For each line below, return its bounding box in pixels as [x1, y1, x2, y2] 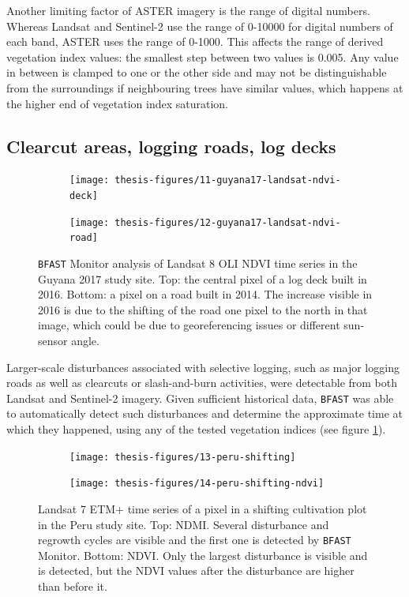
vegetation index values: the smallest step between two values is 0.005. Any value [6, 48, 399, 65]
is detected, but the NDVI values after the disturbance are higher [38, 562, 355, 579]
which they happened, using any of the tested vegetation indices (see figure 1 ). [6, 421, 386, 437]
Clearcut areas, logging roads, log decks [6, 133, 336, 158]
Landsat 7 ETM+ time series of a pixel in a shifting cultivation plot [38, 500, 367, 516]
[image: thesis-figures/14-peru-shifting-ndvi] [69, 478, 325, 490]
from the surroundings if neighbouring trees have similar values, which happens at [6, 79, 403, 96]
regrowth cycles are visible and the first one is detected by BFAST [38, 531, 351, 548]
